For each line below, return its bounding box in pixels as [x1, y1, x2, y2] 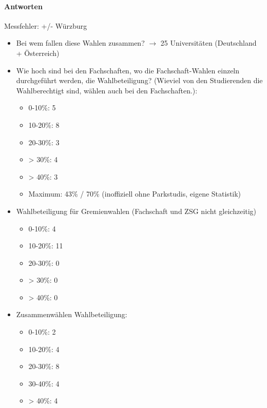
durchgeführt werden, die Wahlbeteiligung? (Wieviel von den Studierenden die [16, 75, 263, 86]
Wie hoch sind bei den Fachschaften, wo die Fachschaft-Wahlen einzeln [16, 65, 240, 75]
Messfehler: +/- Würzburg [4, 20, 87, 31]
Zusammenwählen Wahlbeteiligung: [16, 309, 127, 320]
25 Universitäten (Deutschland [160, 37, 257, 48]
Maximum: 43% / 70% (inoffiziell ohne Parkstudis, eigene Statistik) [28, 188, 241, 199]
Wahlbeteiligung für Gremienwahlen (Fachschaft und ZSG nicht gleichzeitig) [16, 205, 257, 216]
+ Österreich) [16, 47, 60, 58]
